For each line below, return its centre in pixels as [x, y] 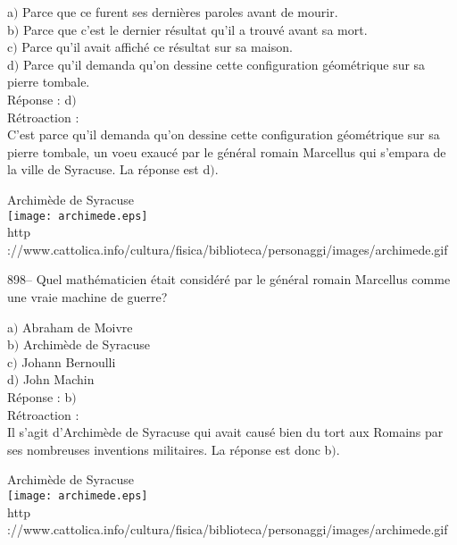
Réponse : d [40, 99]
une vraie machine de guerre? [87, 296]
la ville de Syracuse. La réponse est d [109, 169]
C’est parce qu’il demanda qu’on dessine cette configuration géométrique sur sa [224, 134]
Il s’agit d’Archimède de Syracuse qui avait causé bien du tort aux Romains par [225, 432]
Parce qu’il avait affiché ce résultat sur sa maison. [157, 47]
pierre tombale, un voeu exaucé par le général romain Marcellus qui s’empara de [227, 151]
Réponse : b [40, 396]
